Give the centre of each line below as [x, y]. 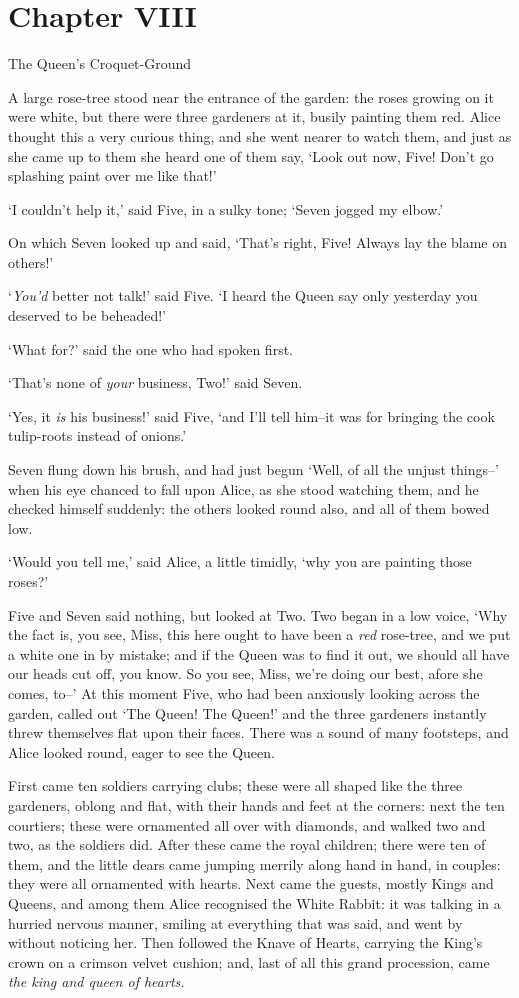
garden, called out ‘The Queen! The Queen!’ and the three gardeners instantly [247, 712]
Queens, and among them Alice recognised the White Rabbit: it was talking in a [254, 902]
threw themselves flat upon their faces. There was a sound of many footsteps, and [258, 732]
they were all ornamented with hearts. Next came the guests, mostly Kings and [251, 883]
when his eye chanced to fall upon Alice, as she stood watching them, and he [243, 488]
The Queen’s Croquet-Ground [100, 63]
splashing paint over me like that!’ [112, 175]
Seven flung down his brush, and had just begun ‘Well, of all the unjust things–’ [253, 469]
